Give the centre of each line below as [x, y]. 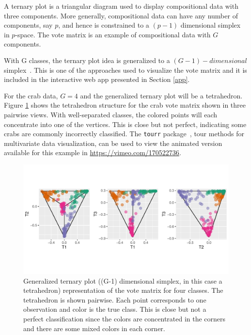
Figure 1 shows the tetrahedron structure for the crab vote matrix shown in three [125, 105]
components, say [28, 25]
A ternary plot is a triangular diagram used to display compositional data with [121, 6]
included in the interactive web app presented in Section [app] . [97, 79]
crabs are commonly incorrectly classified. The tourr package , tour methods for [124, 134]
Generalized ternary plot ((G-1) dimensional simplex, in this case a [123, 280]
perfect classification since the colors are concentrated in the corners [125, 319]
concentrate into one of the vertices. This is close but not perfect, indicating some [125, 124]
